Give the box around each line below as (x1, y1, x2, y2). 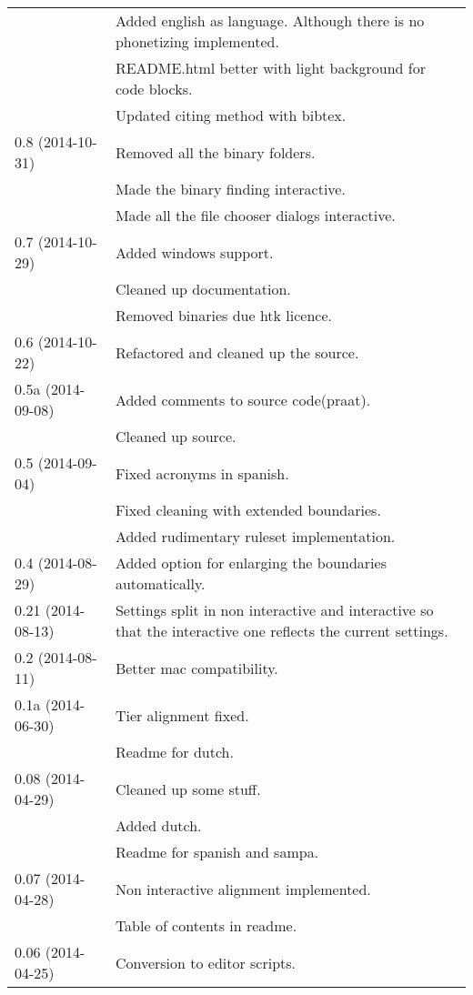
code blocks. (115, 78, 193, 99)
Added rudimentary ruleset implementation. (115, 526, 396, 547)
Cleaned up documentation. (115, 278, 291, 299)
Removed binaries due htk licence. (115, 305, 332, 326)
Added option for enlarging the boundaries (115, 552, 387, 573)
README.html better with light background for (115, 57, 426, 78)
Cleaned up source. (115, 426, 236, 447)
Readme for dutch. (115, 741, 234, 762)
